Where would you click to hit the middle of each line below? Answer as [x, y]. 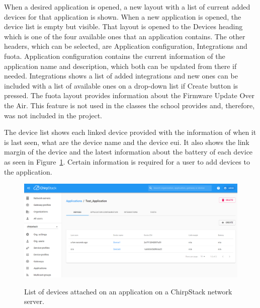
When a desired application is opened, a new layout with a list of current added [127, 7]
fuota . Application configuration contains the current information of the [115, 56]
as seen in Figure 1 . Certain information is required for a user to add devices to [127, 161]
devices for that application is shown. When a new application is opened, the [123, 16]
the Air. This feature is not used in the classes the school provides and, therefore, [129, 105]
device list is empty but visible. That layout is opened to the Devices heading [123, 26]
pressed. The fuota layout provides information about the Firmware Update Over [129, 95]
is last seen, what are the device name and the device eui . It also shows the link [127, 142]
